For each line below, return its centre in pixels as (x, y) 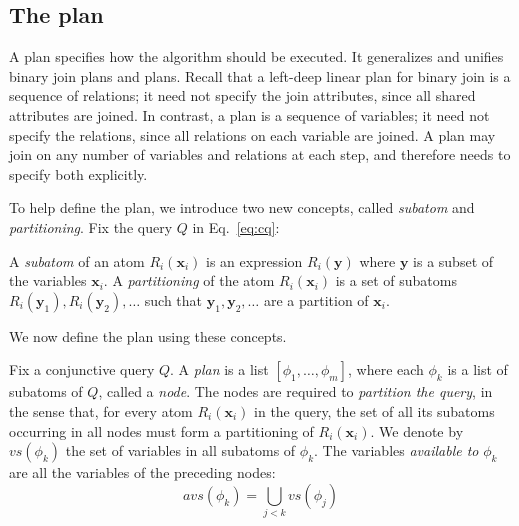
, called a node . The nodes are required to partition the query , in (295, 391)
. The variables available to (396, 450)
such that (173, 299)
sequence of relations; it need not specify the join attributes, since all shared (242, 95)
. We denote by (417, 430)
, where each (385, 369)
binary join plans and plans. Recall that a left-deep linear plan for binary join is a (260, 75)
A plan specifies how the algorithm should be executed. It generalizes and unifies (256, 56)
